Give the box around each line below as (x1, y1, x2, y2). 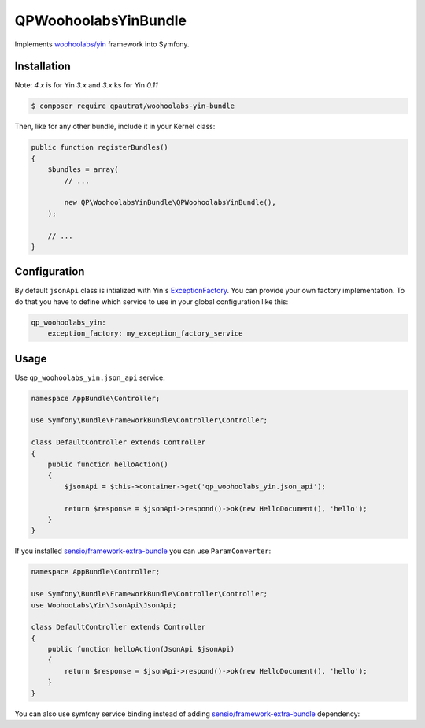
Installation (14, 60, 71, 73)
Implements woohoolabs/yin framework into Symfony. (14, 39, 190, 49)
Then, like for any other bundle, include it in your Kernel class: (14, 122, 216, 132)
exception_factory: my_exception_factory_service (47, 329, 243, 338)
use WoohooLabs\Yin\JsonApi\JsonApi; (31, 600, 177, 610)
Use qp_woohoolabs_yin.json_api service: (14, 373, 165, 382)
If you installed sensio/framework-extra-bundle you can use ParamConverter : (14, 546, 272, 555)
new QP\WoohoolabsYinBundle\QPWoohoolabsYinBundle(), (64, 198, 276, 207)
